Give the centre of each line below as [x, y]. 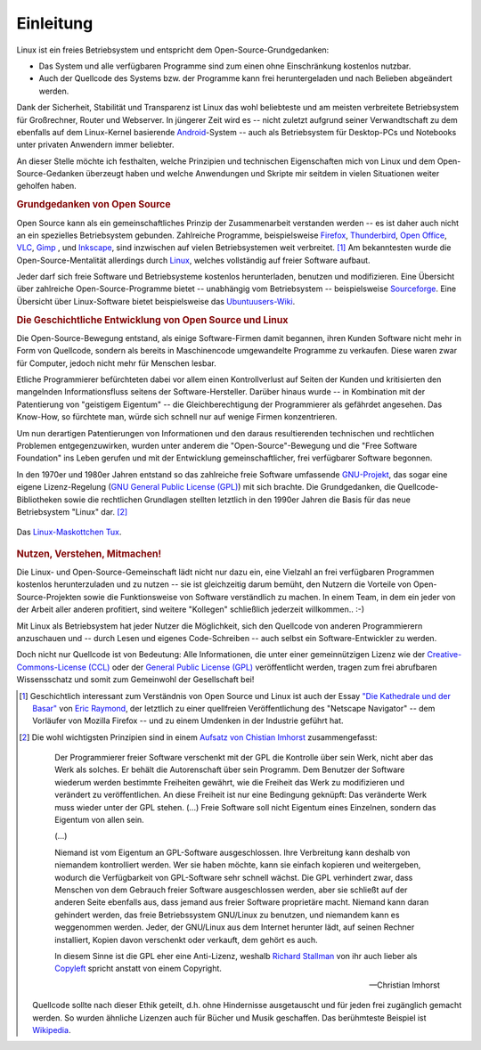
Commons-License [51, 667]
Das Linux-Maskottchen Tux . [69, 532]
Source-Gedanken [50, 174]
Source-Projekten [49, 597]
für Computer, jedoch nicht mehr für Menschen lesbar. [117, 363]
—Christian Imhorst [404, 985]
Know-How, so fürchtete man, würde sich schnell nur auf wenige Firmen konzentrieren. [177, 417]
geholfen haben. [47, 186]
